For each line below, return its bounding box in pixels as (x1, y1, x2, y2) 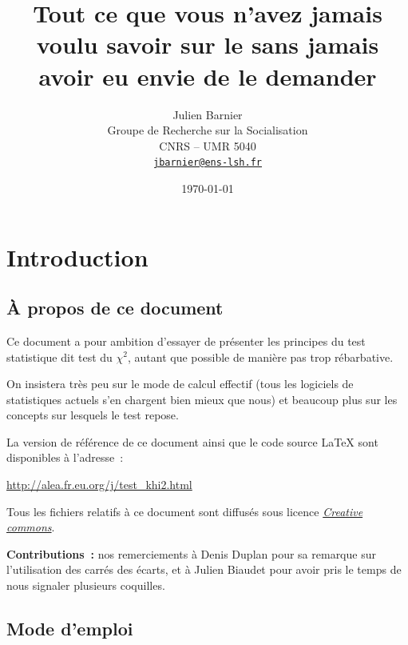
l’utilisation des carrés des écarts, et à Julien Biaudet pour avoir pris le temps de (6, 561, 402, 578)
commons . (6, 519, 55, 535)
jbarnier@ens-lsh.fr (153, 157, 263, 169)
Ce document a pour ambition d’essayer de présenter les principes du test (6, 332, 366, 349)
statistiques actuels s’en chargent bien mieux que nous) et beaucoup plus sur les (6, 391, 398, 407)
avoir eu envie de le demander (38, 59, 377, 92)
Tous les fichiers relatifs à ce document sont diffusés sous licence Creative (6, 503, 363, 519)
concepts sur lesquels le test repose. (6, 407, 179, 423)
